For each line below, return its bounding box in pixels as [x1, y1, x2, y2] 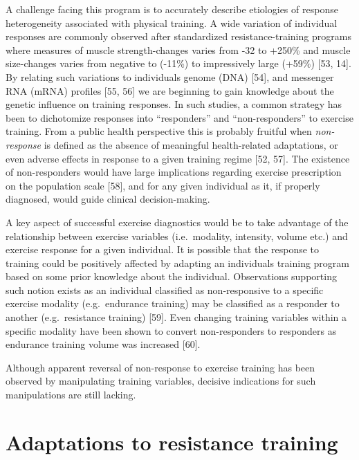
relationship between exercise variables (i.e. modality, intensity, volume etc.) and [6, 228, 348, 243]
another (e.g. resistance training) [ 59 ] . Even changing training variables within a [6, 310, 347, 324]
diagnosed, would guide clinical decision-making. [6, 192, 210, 206]
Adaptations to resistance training [6, 427, 338, 456]
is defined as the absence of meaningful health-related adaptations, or [44, 137, 338, 151]
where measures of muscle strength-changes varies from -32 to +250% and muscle [6, 42, 351, 57]
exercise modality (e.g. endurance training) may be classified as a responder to [6, 296, 340, 311]
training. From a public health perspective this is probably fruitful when [6, 124, 312, 138]
